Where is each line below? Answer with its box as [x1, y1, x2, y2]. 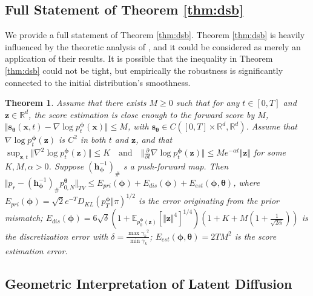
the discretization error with [5, 229, 108, 242]
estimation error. [5, 245, 68, 257]
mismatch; [5, 211, 43, 224]
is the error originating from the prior [138, 194, 279, 207]
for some [253, 146, 286, 159]
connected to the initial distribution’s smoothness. [5, 76, 191, 88]
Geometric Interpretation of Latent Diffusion [5, 274, 292, 293]
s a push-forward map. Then [123, 159, 229, 172]
